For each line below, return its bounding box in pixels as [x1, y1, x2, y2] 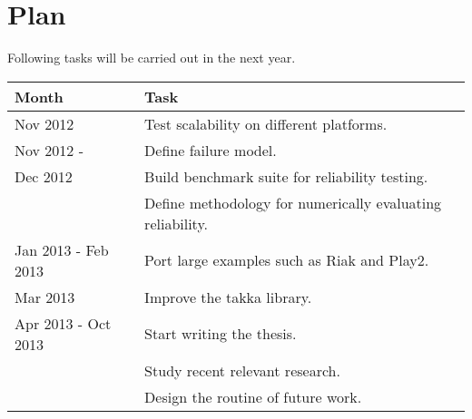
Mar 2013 [15, 286, 75, 307]
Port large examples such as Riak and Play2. [144, 249, 429, 271]
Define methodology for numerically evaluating [144, 191, 442, 213]
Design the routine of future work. [144, 385, 362, 407]
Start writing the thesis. [144, 323, 297, 345]
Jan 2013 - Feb [15, 239, 109, 260]
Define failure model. [144, 139, 277, 161]
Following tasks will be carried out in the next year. [7, 48, 296, 67]
